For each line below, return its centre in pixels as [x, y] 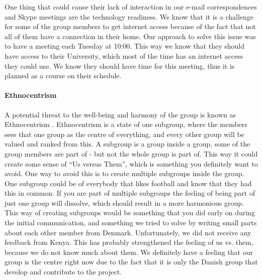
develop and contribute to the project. [63, 272]
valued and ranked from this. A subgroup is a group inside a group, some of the [127, 144]
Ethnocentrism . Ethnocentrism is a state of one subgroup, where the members [126, 124]
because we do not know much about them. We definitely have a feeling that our [129, 252]
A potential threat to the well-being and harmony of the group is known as [120, 114]
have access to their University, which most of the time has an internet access [124, 55]
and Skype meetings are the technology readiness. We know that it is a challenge [129, 16]
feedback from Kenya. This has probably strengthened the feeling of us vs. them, [129, 242]
